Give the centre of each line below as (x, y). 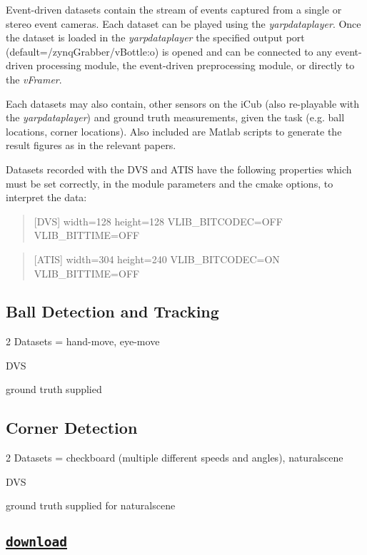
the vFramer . (34, 79)
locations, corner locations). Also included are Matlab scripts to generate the (174, 131)
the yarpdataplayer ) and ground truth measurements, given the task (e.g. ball (175, 117)
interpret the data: (46, 197)
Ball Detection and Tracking (112, 311)
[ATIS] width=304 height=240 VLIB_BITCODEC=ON (157, 259)
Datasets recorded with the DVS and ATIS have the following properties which (179, 169)
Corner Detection (72, 428)
